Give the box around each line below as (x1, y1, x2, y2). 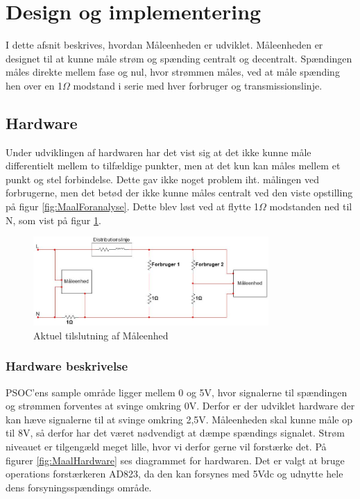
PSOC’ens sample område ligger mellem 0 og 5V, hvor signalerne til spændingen (6, 384, 348, 399)
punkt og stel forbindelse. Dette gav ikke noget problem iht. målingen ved (6, 171, 319, 186)
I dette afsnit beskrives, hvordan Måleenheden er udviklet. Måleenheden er (6, 37, 323, 52)
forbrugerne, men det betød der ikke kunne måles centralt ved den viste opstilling (6, 185, 353, 200)
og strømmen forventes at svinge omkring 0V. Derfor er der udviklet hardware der (6, 398, 355, 413)
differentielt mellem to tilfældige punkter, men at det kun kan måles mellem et (6, 158, 341, 173)
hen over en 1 (6, 78, 63, 92)
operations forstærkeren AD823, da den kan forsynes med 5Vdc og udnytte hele (6, 466, 343, 481)
